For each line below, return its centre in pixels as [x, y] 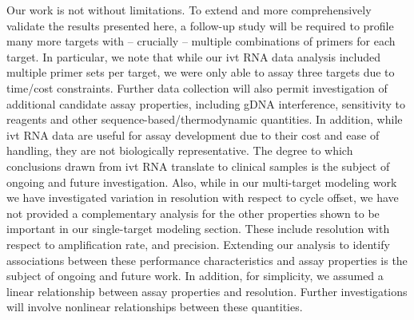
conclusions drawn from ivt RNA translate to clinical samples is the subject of [198, 166]
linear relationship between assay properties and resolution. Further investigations [207, 291]
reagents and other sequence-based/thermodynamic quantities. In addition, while [205, 119]
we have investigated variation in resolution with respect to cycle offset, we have [203, 198]
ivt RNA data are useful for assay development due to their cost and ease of [193, 134]
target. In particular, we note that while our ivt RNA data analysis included [193, 56]
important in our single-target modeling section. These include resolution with [198, 229]
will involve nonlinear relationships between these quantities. [155, 307]
